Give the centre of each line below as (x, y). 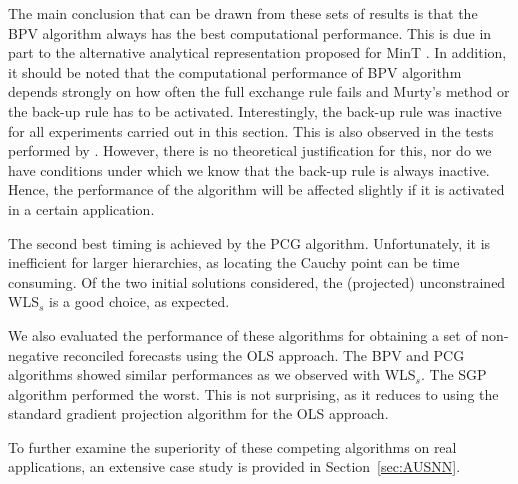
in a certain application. (81, 208)
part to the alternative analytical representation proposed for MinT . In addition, (257, 52)
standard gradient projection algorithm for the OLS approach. (198, 413)
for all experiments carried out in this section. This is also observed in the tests (251, 130)
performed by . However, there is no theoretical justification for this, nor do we (250, 150)
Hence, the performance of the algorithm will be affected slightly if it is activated (256, 189)
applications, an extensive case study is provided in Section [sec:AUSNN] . (234, 466)
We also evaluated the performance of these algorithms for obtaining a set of (242, 334)
